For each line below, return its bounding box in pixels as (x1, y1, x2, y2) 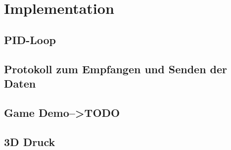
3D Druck (4, 134, 55, 149)
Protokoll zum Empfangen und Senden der (4, 61, 228, 76)
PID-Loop (4, 32, 56, 47)
